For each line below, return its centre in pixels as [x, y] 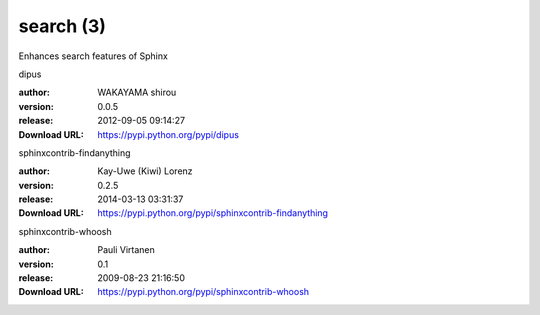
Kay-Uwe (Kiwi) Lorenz [145, 171]
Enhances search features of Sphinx [93, 56]
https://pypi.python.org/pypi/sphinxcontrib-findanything [213, 213]
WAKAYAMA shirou [137, 92]
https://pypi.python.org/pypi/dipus [168, 134]
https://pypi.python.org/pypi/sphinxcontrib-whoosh [203, 292]
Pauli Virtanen [126, 250]
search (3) [62, 26]
